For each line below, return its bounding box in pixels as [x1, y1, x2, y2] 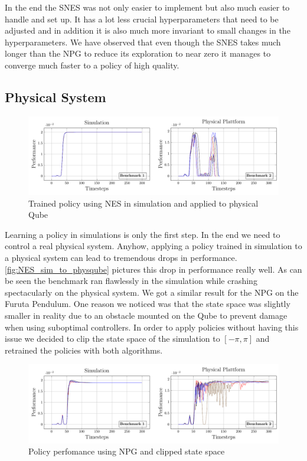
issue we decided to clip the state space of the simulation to [5, 332, 220, 345]
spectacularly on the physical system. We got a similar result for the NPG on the [5, 286, 299, 298]
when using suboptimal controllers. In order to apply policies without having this [5, 321, 299, 333]
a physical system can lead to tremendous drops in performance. [5, 251, 237, 264]
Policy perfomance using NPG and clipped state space [28, 445, 225, 457]
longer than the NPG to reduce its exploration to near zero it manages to [5, 47, 271, 60]
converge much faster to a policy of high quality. [5, 58, 179, 71]
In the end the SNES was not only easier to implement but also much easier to [5, 1, 290, 13]
